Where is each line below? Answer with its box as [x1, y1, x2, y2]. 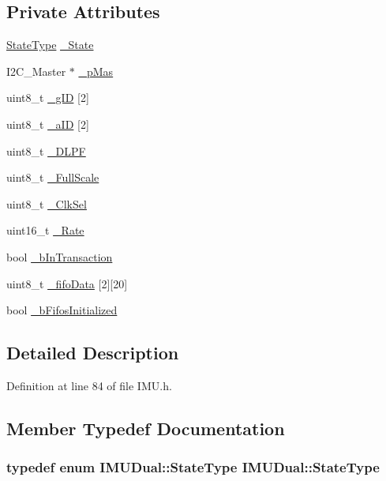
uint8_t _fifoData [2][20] [6, 275, 128, 291]
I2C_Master [6, 62, 66, 79]
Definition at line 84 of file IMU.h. [6, 377, 172, 393]
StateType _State [6, 36, 94, 53]
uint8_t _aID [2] [6, 115, 89, 132]
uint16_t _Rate [6, 222, 84, 239]
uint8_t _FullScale [6, 169, 99, 186]
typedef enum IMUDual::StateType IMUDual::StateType [6, 457, 380, 477]
